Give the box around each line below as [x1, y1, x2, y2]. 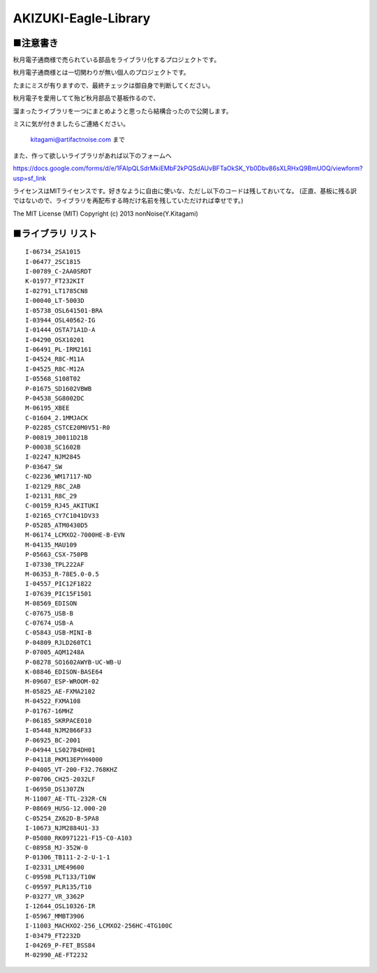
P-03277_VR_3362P [25, 892, 84, 900]
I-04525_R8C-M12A [25, 365, 84, 373]
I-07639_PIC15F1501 [25, 590, 92, 597]
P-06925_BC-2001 [25, 736, 81, 744]
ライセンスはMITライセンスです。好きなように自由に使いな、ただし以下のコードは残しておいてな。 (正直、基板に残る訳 [13, 186, 357, 195]
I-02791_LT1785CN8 [25, 287, 89, 295]
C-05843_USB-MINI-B [25, 629, 92, 637]
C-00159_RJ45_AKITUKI [25, 502, 99, 510]
